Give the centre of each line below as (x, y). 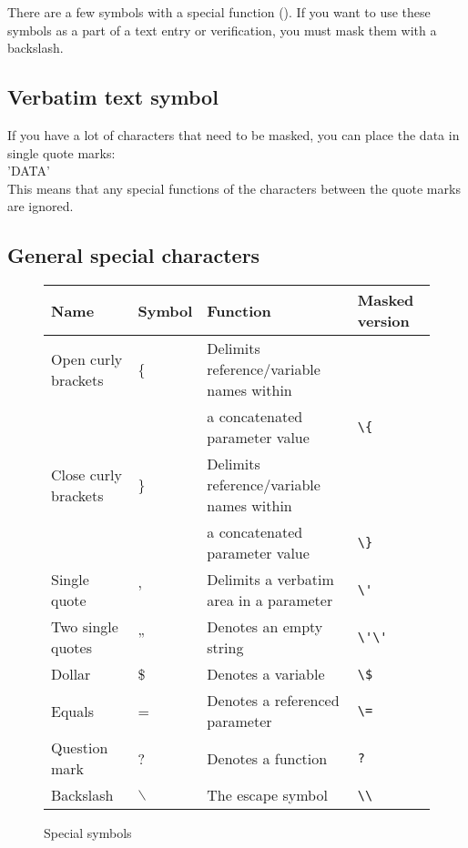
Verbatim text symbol (113, 97)
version (383, 321)
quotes (71, 648)
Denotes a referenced (273, 701)
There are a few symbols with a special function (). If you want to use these (219, 12)
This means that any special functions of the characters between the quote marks (234, 188)
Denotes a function (267, 758)
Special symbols (88, 833)
